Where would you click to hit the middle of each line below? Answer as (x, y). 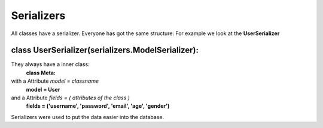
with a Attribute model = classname (55, 81)
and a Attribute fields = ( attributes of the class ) (70, 98)
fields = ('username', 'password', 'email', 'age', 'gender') (98, 106)
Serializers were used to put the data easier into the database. (88, 117)
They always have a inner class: (50, 64)
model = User (43, 89)
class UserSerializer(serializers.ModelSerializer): (105, 50)
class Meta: (41, 73)
